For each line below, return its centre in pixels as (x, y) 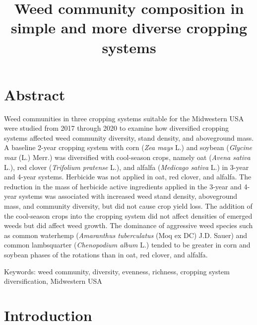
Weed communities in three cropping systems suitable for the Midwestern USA (124, 118)
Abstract (35, 94)
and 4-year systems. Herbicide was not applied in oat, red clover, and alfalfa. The (128, 177)
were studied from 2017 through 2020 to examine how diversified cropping (117, 128)
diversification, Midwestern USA (53, 281)
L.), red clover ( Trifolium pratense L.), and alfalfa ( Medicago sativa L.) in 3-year (127, 167)
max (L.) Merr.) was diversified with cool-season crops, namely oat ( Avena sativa (127, 157)
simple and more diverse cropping (129, 28)
